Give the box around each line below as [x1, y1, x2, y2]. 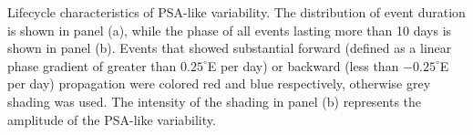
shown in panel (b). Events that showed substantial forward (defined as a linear [7, 38, 452, 57]
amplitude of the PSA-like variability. [7, 109, 216, 129]
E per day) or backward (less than [207, 56, 399, 75]
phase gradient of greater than [7, 56, 177, 75]
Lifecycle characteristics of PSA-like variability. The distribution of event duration [7, 3, 466, 21]
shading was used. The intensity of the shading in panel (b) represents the [7, 91, 422, 110]
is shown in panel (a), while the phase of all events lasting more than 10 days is [7, 20, 452, 39]
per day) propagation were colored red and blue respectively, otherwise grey [7, 74, 431, 93]
